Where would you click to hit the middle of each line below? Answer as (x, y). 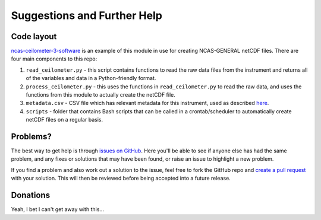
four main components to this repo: (54, 59)
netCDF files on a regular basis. (64, 120)
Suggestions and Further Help (87, 15)
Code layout (34, 36)
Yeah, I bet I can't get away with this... (57, 209)
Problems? (31, 137)
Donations (31, 195)
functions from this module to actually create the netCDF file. (100, 95)
